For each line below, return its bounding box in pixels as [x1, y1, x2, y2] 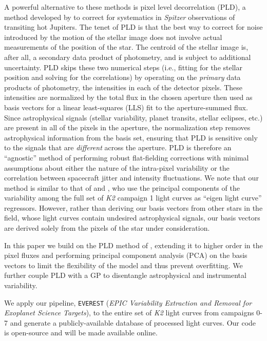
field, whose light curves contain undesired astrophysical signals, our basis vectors [4, 212, 260, 223]
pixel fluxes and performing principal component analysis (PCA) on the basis [4, 250, 247, 260]
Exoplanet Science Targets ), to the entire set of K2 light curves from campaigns [4, 307, 254, 318]
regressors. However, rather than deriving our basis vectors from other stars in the [4, 202, 263, 213]
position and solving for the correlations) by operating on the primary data [4, 72, 241, 83]
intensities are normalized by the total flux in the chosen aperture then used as [4, 92, 253, 103]
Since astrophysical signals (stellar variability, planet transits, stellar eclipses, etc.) [4, 112, 263, 123]
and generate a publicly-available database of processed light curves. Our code [10, 317, 256, 328]
